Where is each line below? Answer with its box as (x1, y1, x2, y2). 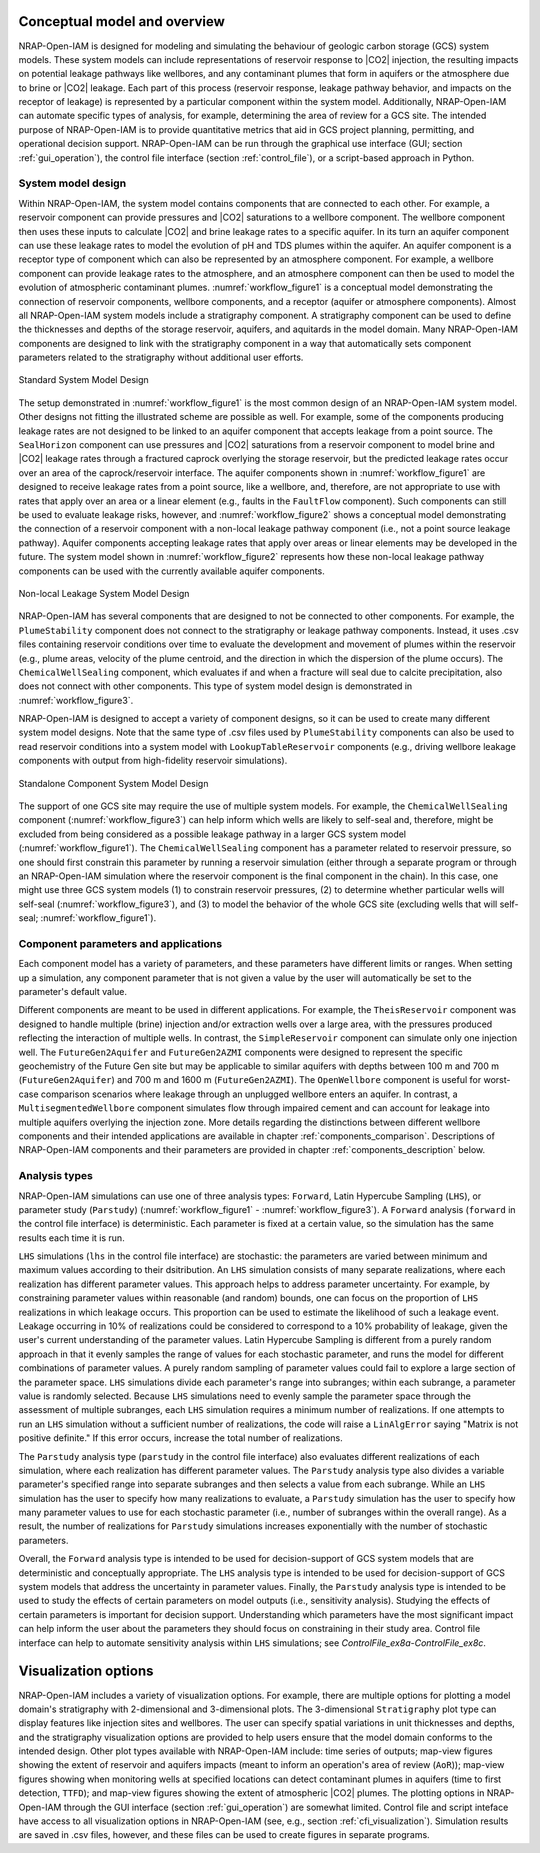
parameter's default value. (18, 986, 128, 998)
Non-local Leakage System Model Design (18, 587, 190, 599)
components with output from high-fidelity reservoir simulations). (18, 755, 288, 767)
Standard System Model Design (18, 374, 149, 386)
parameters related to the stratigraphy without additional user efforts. (18, 351, 304, 364)
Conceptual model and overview (18, 13, 225, 30)
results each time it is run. (18, 1231, 125, 1244)
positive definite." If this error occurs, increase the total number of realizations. (18, 1432, 344, 1444)
